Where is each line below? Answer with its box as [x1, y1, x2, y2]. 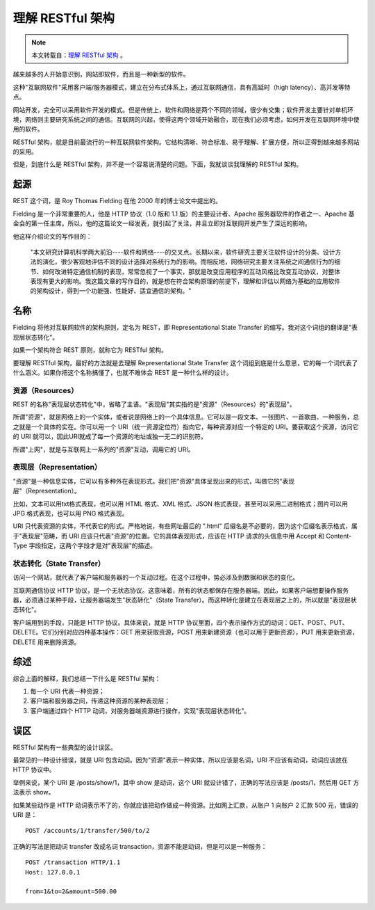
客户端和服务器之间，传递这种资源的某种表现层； [30, 696, 170, 705]
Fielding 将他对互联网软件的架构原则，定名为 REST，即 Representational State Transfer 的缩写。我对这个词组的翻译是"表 [12, 324, 358, 332]
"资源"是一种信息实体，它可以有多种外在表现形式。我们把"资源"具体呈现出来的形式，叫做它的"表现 [12, 477, 295, 485]
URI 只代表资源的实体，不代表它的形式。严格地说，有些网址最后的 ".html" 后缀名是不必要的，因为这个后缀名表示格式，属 [12, 522, 358, 530]
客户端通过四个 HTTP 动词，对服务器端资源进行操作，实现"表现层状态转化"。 [30, 706, 251, 715]
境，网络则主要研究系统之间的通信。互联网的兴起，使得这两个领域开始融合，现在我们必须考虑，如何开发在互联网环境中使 [12, 115, 360, 123]
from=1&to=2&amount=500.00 [25, 888, 117, 895]
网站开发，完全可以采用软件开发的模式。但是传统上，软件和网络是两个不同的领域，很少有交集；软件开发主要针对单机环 [12, 105, 353, 114]
